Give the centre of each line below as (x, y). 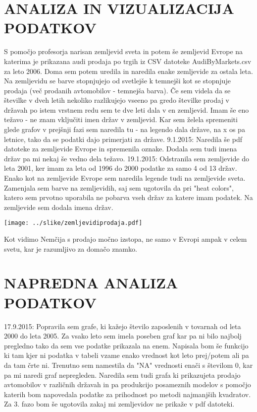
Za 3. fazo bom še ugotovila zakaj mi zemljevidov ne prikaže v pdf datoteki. (119, 404)
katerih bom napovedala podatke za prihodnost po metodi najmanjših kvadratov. (128, 394)
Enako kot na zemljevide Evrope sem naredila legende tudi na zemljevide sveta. (125, 178)
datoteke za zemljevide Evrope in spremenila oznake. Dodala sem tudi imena (121, 149)
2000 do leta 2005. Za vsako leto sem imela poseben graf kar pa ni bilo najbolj (123, 336)
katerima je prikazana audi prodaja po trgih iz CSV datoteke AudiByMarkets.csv (128, 61)
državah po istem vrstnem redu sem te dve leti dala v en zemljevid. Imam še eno (127, 109)
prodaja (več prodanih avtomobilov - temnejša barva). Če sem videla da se (117, 90)
